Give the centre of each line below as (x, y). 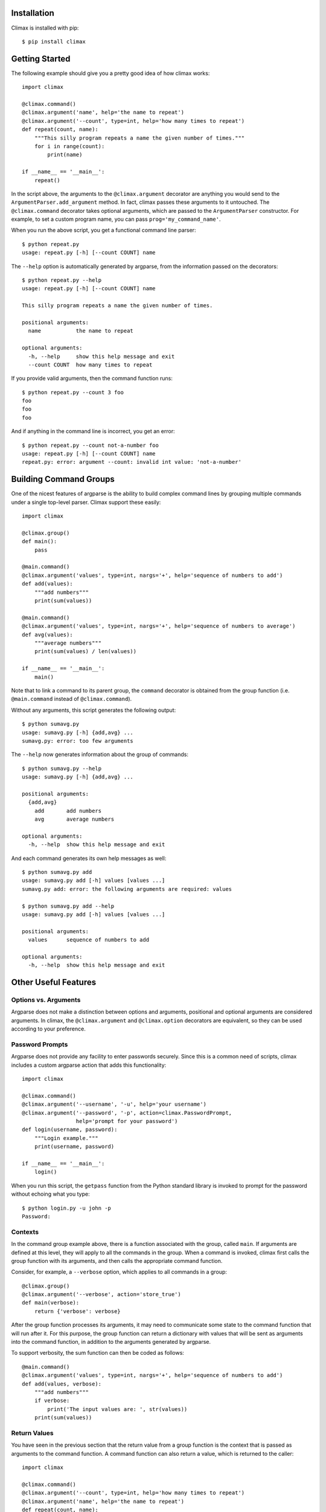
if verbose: (52, 1401)
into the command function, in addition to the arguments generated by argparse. (111, 1342)
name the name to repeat (81, 331)
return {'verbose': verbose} (77, 1311)
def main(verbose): (51, 1303)
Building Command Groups (63, 479)
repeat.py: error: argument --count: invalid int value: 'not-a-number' (132, 462)
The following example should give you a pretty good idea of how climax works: (110, 73)
